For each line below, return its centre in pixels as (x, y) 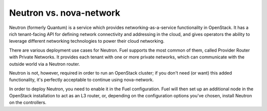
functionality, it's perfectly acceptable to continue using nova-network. (82, 80)
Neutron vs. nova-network (65, 13)
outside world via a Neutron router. (44, 64)
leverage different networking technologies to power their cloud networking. (87, 41)
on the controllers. (28, 103)
